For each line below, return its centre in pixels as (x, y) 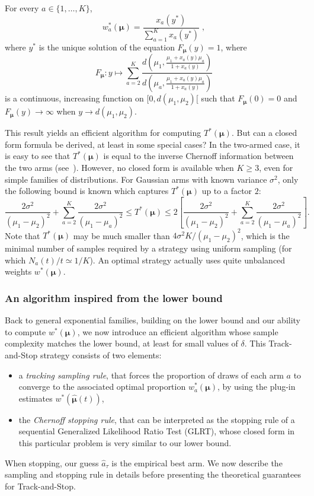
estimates (36, 398)
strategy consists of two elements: (101, 355)
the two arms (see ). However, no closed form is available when (119, 168)
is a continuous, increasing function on (74, 98)
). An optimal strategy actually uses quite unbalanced (188, 260)
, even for (276, 168)
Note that (23, 235)
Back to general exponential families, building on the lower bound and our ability (153, 320)
